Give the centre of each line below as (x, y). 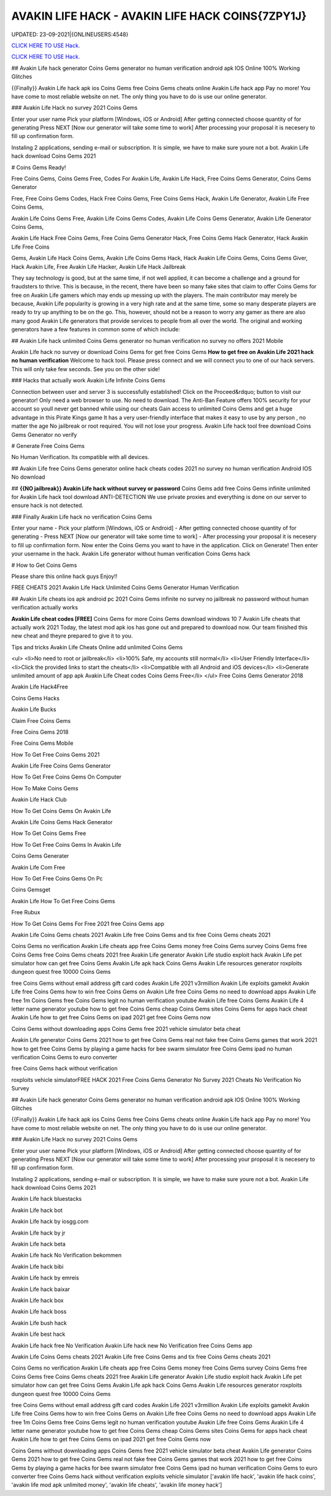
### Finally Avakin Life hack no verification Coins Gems (82, 517)
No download (28, 477)
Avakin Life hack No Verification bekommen (67, 1255)
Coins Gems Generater (40, 856)
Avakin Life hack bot (37, 1210)
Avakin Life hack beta (38, 1244)
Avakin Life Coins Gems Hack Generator (62, 822)
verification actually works (45, 607)
